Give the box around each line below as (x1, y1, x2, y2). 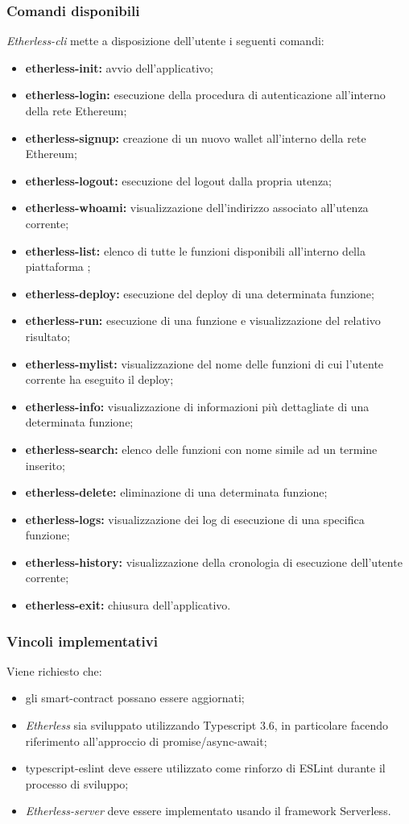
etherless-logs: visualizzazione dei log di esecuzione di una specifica (25, 510, 365, 527)
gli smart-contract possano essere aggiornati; (25, 689, 245, 706)
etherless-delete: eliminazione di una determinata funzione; (25, 484, 328, 501)
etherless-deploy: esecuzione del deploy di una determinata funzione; (25, 285, 374, 302)
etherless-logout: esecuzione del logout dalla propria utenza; (25, 172, 332, 189)
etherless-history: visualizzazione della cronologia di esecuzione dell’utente (25, 553, 403, 570)
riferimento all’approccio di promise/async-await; (25, 732, 267, 749)
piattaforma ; (25, 258, 91, 275)
